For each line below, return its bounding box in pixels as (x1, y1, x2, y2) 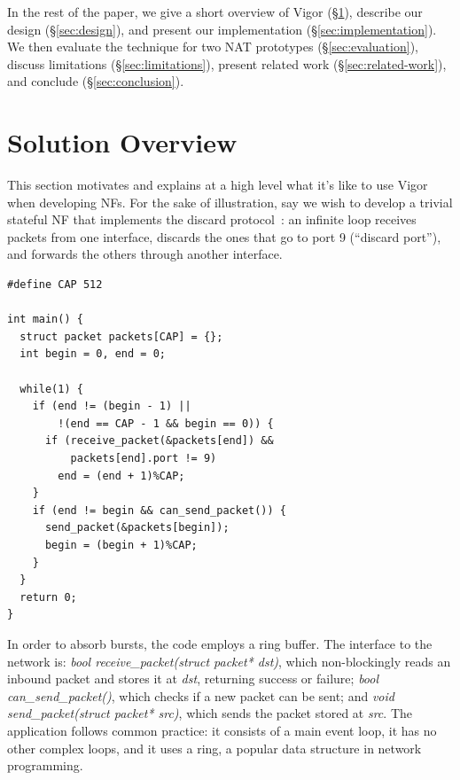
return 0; (19, 590, 77, 604)
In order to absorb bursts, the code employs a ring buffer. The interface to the (7, 634, 433, 652)
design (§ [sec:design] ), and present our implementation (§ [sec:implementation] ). (7, 19, 437, 38)
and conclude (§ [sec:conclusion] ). (7, 72, 184, 90)
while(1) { (19, 382, 83, 395)
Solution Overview (7, 124, 238, 160)
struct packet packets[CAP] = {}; (19, 330, 223, 343)
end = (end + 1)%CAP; (58, 469, 185, 482)
